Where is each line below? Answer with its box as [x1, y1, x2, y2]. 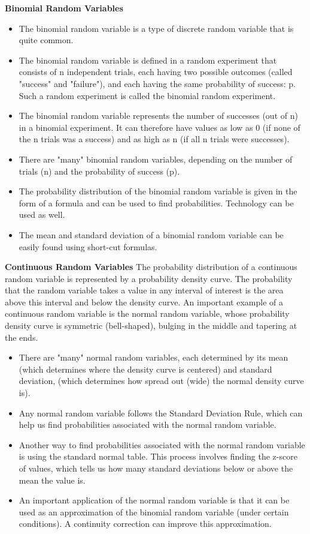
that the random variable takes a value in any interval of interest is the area [5, 284, 284, 296]
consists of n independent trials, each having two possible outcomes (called [19, 65, 293, 78]
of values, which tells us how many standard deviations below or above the [19, 462, 293, 474]
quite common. [19, 34, 74, 46]
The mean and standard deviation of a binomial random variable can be [19, 228, 284, 241]
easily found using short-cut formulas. [19, 240, 157, 253]
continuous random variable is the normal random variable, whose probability [5, 307, 290, 320]
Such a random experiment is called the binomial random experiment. [19, 89, 276, 101]
